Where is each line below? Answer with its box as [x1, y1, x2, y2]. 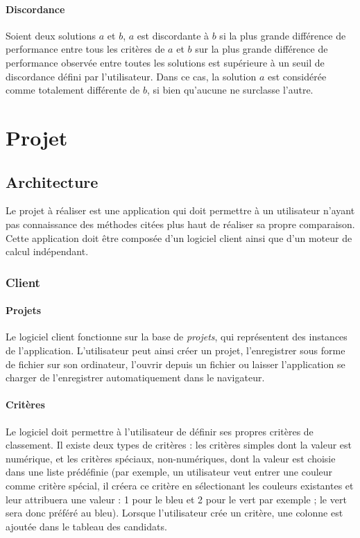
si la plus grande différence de [219, 28, 346, 42]
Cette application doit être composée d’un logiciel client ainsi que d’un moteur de [6, 230, 352, 245]
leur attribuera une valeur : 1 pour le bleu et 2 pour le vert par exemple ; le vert [6, 492, 347, 506]
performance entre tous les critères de [6, 42, 165, 56]
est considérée [267, 69, 327, 83]
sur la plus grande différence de [195, 42, 328, 56]
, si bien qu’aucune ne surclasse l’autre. [146, 83, 314, 97]
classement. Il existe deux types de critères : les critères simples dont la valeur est [6, 437, 352, 452]
